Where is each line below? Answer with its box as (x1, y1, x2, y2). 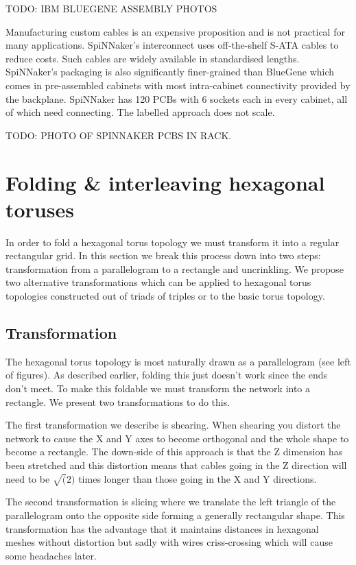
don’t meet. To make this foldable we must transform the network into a (5, 381, 311, 396)
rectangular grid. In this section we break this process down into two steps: (5, 248, 321, 263)
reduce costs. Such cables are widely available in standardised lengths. (5, 51, 300, 65)
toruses (5, 195, 74, 223)
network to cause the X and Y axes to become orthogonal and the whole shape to (5, 431, 349, 445)
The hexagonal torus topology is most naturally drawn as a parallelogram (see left (5, 354, 351, 368)
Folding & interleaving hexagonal (5, 168, 325, 196)
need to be (5, 471, 50, 485)
